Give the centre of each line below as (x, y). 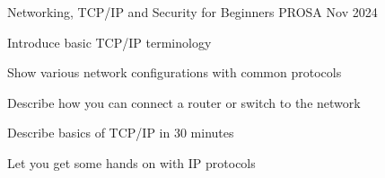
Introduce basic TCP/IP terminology (109, 42)
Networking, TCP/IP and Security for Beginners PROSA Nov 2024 (192, 12)
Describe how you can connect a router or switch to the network (184, 102)
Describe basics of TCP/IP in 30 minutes (121, 133)
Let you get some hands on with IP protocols (131, 162)
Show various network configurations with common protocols (175, 72)
